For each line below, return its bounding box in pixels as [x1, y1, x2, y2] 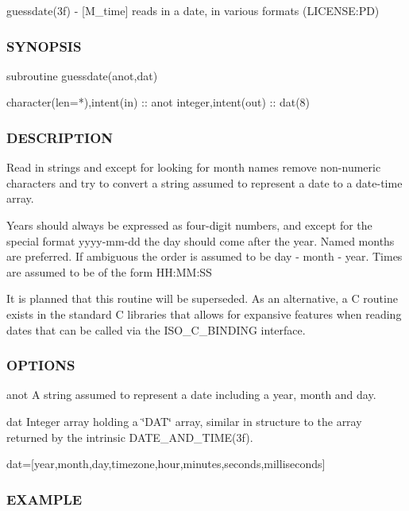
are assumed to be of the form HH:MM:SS [6, 263, 212, 280]
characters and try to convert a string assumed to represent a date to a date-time [6, 174, 403, 191]
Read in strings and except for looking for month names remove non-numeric [6, 159, 381, 176]
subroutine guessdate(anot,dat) [6, 67, 158, 83]
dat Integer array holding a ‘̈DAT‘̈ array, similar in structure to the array [6, 412, 362, 429]
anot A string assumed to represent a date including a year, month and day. [6, 386, 376, 403]
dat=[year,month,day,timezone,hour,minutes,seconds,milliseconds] [6, 455, 326, 472]
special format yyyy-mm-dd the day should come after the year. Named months [6, 232, 395, 249]
